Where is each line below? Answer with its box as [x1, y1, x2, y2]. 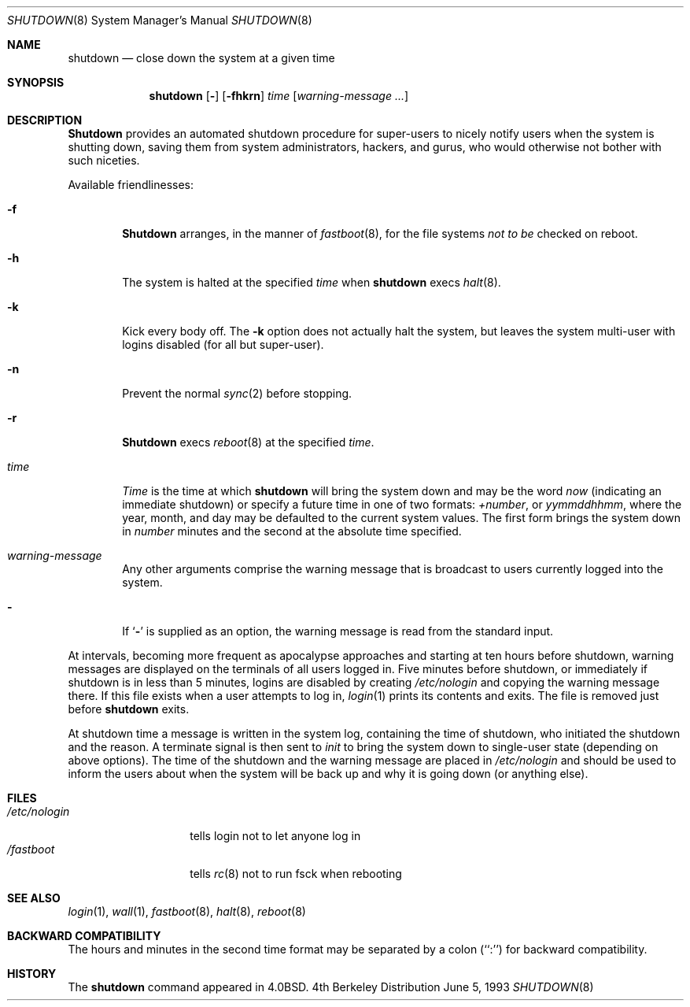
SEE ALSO [7, 891, 61, 905]
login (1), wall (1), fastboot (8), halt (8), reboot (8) [68, 905, 306, 918]
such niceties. [68, 154, 140, 167]
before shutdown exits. [68, 702, 190, 716]
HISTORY [7, 967, 57, 980]
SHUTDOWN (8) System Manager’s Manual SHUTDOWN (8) [7, 13, 312, 27]
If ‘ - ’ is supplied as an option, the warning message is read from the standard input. [122, 624, 554, 638]
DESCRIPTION [7, 113, 83, 127]
